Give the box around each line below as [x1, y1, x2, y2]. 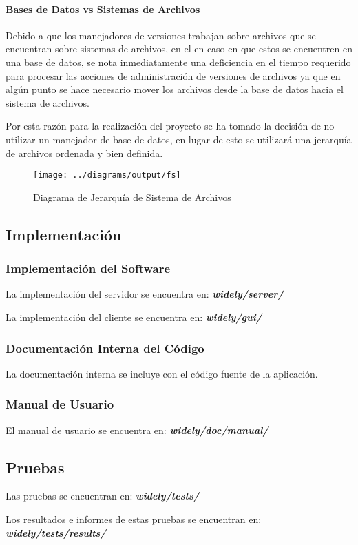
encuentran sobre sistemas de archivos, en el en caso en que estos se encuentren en [6, 41, 352, 56]
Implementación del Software [6, 260, 171, 277]
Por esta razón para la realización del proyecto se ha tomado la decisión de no [6, 119, 335, 133]
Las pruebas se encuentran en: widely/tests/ [6, 489, 200, 503]
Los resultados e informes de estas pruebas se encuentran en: [6, 512, 262, 526]
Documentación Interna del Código [6, 339, 204, 356]
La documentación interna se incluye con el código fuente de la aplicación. [6, 366, 318, 380]
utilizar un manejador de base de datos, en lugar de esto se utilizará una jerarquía [6, 132, 352, 146]
